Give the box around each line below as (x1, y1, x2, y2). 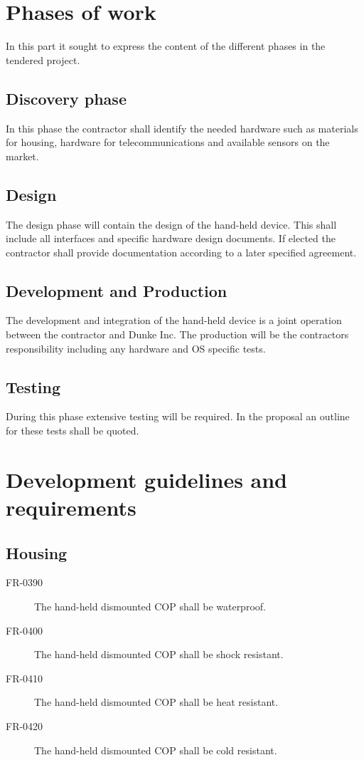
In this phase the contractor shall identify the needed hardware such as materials (6, 120, 358, 135)
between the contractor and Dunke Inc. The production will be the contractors (6, 327, 349, 342)
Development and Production (6, 279, 227, 301)
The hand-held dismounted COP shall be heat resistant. (34, 694, 279, 709)
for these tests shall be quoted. (6, 423, 139, 438)
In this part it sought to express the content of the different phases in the (6, 38, 326, 53)
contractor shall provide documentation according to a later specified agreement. (6, 244, 357, 259)
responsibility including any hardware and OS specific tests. (6, 340, 266, 355)
